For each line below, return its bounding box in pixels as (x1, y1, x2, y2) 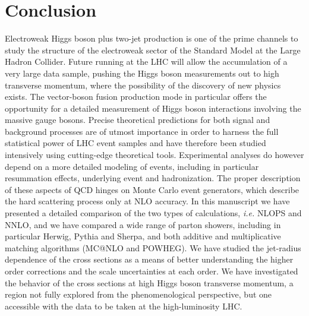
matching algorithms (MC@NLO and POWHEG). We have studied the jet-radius (5, 241, 301, 254)
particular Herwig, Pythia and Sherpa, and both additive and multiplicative (5, 230, 281, 242)
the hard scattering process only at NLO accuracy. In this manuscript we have (5, 195, 290, 207)
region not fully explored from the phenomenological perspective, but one (5, 288, 272, 301)
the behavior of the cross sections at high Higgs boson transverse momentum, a (5, 276, 294, 289)
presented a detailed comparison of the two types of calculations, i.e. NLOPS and (5, 207, 302, 219)
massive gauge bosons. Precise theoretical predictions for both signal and (5, 113, 270, 126)
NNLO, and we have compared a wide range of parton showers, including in (5, 218, 281, 230)
